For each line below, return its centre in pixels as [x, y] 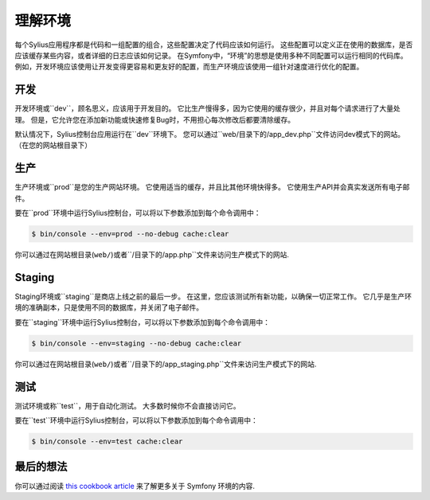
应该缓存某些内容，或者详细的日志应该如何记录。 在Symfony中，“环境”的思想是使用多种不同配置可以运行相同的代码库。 [211, 55]
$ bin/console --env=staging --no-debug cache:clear [137, 343]
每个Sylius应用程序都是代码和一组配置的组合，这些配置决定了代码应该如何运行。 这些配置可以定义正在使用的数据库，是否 [214, 45]
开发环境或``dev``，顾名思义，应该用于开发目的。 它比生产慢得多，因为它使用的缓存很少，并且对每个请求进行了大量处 [208, 108]
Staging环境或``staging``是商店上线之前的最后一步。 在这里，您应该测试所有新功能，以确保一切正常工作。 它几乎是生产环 [213, 296]
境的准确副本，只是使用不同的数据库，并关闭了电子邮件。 [109, 307]
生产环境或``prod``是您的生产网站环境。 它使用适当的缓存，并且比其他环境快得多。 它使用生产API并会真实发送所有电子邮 [212, 187]
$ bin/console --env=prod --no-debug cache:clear [130, 234]
